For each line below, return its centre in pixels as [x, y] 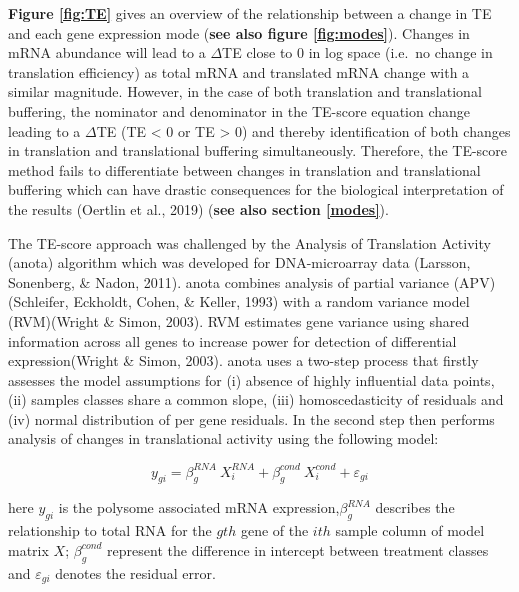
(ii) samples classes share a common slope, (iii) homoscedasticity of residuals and [256, 399]
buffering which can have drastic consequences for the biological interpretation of [256, 189]
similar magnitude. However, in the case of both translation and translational [245, 91]
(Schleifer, [38, 301]
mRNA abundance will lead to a [107, 52]
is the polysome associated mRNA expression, [199, 507]
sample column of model [410, 530]
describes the [415, 507]
